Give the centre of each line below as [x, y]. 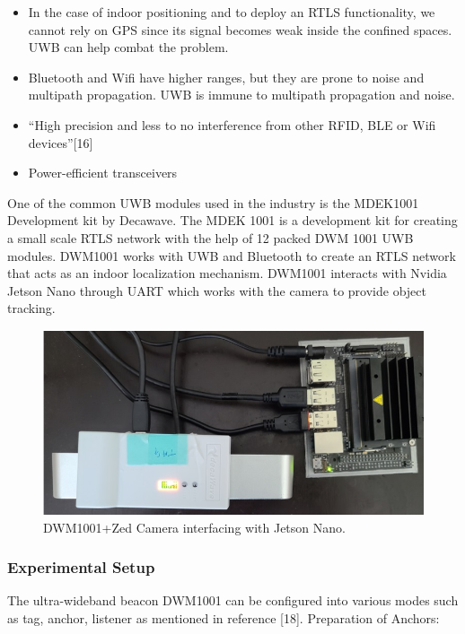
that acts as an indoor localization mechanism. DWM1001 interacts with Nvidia [227, 273]
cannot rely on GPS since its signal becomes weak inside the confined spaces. [240, 29]
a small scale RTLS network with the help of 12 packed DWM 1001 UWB [211, 237]
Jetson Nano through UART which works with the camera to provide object [217, 290]
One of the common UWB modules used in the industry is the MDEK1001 [213, 202]
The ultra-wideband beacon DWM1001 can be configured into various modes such [233, 600]
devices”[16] [61, 142]
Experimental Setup [81, 567]
